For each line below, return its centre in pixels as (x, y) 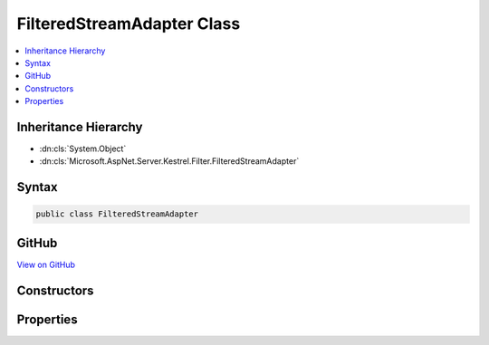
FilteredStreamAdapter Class (129, 24)
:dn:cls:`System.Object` (83, 149)
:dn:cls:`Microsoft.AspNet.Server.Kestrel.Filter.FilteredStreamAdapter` (169, 161)
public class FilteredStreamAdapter (117, 214)
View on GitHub (46, 264)
